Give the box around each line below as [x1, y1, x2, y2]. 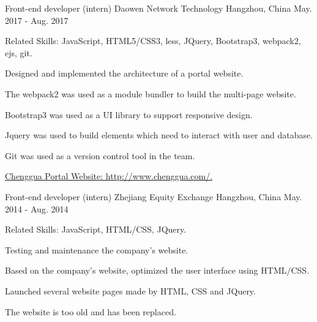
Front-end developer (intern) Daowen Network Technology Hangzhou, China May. [5, 2, 312, 14]
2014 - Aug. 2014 [5, 202, 69, 215]
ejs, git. [5, 46, 32, 59]
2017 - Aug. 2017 [5, 13, 69, 26]
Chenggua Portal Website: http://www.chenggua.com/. [5, 170, 213, 182]
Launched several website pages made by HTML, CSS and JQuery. [5, 284, 256, 297]
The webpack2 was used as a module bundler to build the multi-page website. [5, 87, 296, 100]
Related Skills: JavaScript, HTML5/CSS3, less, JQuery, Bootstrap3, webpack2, [5, 34, 301, 47]
